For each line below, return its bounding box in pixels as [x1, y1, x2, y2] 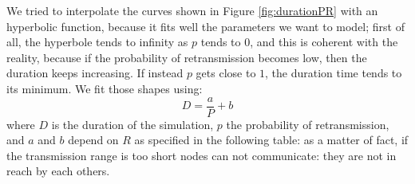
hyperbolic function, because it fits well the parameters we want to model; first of [6, 18, 405, 34]
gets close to [196, 65, 256, 81]
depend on [68, 131, 119, 148]
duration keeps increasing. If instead [6, 65, 184, 81]
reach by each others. [6, 162, 110, 179]
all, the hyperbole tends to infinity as [6, 33, 188, 50]
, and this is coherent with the [250, 33, 398, 50]
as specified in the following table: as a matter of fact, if [134, 131, 409, 148]
